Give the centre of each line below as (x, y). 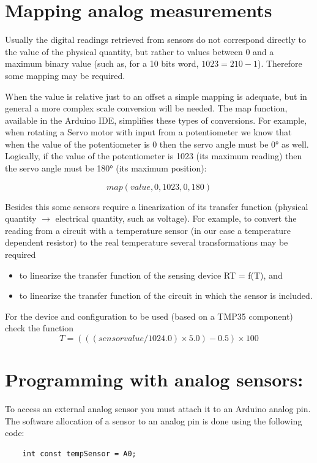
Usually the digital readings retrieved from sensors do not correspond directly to (155, 40)
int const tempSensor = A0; (79, 454)
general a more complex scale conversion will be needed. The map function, (146, 108)
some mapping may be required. (65, 75)
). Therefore (280, 63)
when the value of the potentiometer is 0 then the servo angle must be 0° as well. (157, 144)
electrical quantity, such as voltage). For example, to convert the (176, 218)
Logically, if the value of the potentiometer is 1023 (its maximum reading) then (154, 156)
